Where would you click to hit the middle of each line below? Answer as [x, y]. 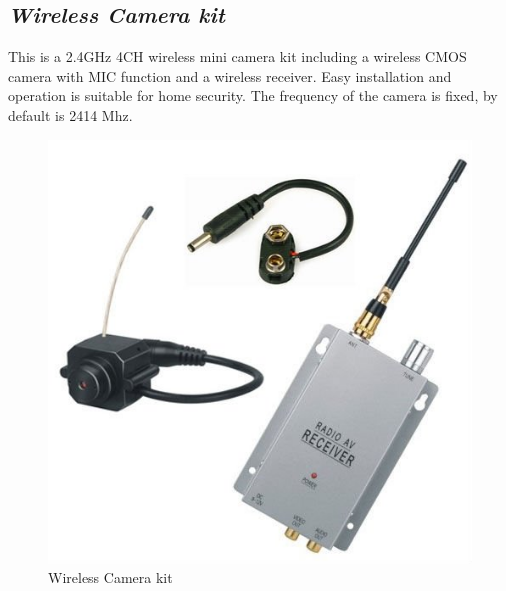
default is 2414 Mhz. [70, 114]
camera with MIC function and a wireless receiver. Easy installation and [230, 75]
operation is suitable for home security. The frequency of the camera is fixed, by [253, 95]
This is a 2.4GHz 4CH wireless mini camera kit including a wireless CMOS [237, 56]
